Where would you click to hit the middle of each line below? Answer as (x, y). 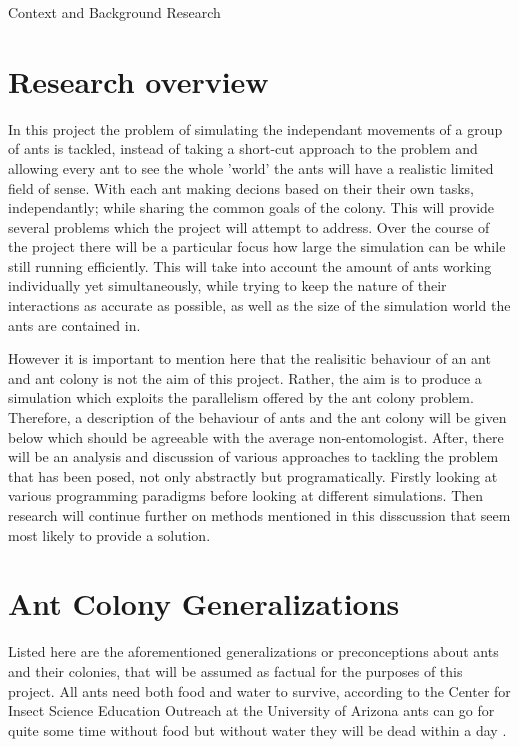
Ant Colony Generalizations (204, 603)
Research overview (138, 80)
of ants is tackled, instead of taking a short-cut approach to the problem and (243, 148)
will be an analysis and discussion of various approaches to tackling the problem (253, 456)
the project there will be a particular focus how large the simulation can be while (257, 246)
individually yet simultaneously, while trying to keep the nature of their (227, 285)
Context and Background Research (114, 12)
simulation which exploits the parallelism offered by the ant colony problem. (241, 397)
